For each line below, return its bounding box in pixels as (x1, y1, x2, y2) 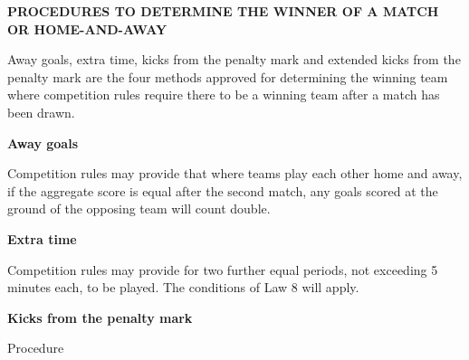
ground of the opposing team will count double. (7, 199, 271, 218)
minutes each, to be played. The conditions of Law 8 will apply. (7, 278, 359, 297)
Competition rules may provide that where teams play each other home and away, (7, 164, 463, 183)
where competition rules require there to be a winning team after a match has (7, 85, 440, 104)
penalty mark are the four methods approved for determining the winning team (7, 67, 448, 86)
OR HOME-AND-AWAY (7, 19, 167, 38)
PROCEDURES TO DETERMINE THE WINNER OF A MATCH (7, 2, 439, 20)
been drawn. (7, 102, 75, 121)
